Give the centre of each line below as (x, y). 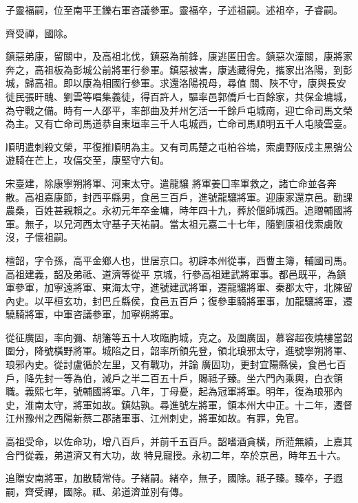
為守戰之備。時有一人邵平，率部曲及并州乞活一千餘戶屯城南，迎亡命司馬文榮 (179, 110)
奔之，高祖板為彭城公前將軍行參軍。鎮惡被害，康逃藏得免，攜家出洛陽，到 (174, 69)
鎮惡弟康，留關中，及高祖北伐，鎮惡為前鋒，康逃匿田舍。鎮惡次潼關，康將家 (179, 56)
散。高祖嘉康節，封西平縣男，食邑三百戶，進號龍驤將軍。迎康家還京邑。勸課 (179, 196)
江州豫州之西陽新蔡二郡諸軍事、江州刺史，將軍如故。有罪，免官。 (155, 418)
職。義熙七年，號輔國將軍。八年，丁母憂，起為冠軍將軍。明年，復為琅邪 (169, 391)
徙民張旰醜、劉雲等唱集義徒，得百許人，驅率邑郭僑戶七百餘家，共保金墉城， (179, 96)
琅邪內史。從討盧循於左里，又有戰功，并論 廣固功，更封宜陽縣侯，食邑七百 (176, 364)
